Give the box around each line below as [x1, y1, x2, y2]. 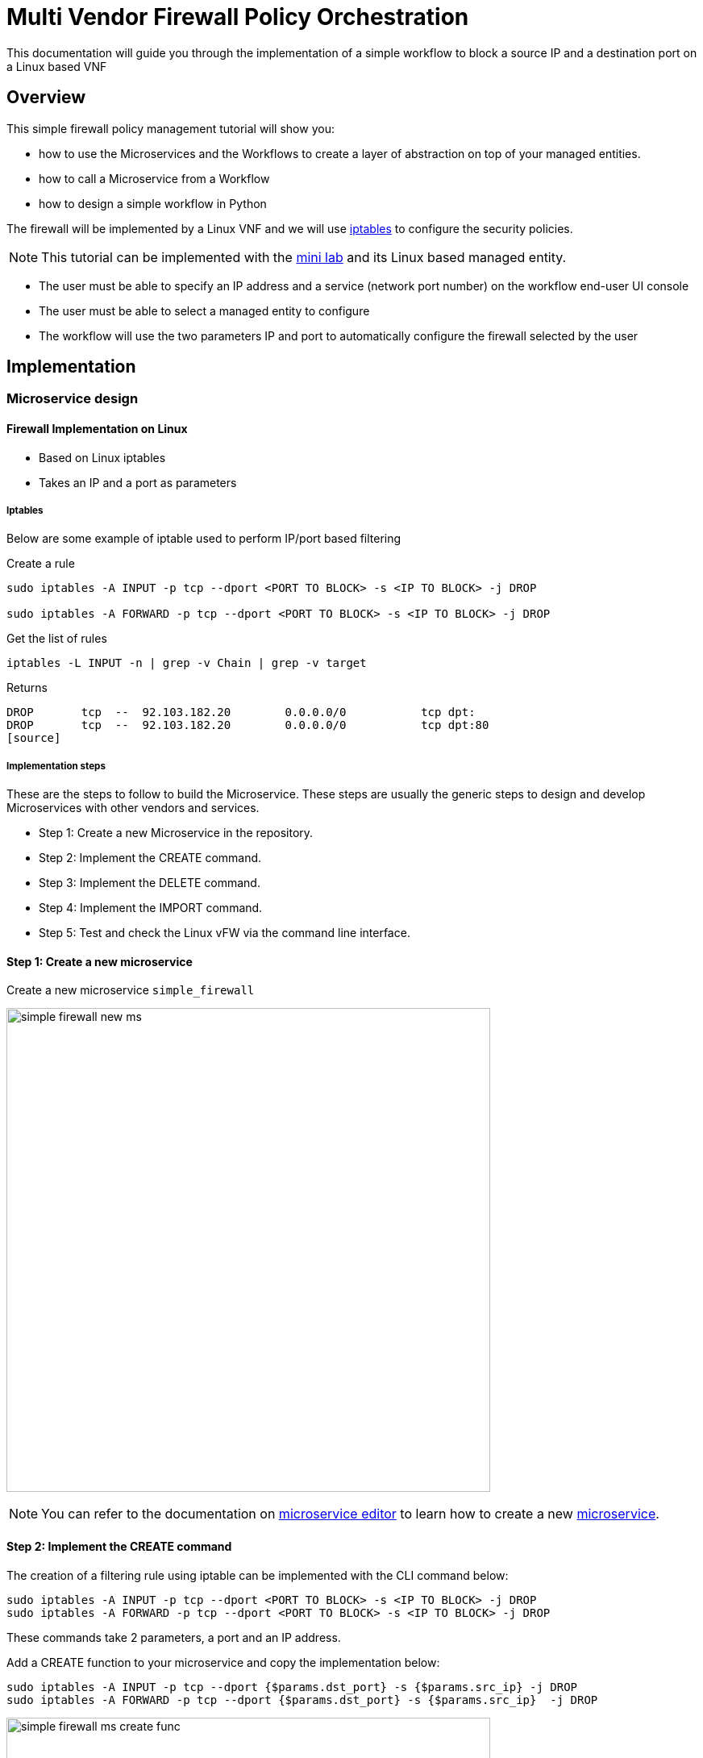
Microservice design [6, 390, 139, 407]
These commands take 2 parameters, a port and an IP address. [6, 1630, 341, 1644]
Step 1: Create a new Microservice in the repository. [39, 826, 314, 840]
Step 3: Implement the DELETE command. [39, 876, 260, 890]
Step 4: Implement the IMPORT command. [39, 901, 263, 915]
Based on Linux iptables [39, 450, 166, 464]
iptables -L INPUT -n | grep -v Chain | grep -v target [6, 656, 367, 670]
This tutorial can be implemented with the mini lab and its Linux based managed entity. [41, 248, 567, 265]
